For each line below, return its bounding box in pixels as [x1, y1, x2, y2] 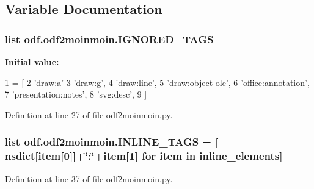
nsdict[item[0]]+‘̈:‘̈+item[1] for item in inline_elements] [5, 148, 283, 163]
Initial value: [5, 55, 59, 68]
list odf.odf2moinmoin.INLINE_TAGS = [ [5, 134, 219, 149]
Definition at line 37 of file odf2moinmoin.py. [5, 172, 173, 185]
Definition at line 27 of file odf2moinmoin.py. [5, 108, 173, 121]
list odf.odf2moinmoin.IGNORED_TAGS [5, 31, 214, 46]
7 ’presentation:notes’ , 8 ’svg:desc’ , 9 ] [5, 88, 147, 101]
